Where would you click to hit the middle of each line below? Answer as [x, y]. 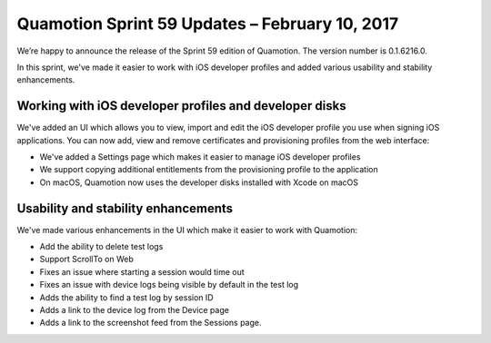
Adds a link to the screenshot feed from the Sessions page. [150, 323]
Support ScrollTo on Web [86, 260]
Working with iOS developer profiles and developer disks [181, 106]
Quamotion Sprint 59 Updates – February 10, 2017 [208, 24]
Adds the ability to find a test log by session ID [126, 297]
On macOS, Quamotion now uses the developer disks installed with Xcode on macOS [199, 182]
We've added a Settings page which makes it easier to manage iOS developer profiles [200, 157]
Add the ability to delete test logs [101, 247]
